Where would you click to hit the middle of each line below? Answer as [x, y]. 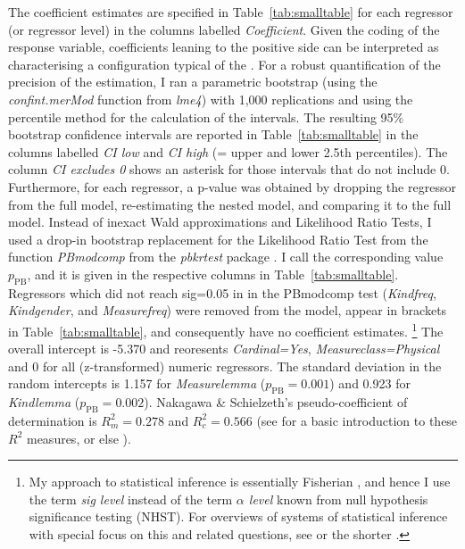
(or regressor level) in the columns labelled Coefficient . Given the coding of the [224, 29]
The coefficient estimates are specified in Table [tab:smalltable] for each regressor [231, 12]
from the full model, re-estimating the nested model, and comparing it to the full [230, 204]
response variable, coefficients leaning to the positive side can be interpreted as [224, 47]
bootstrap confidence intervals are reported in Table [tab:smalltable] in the [213, 134]
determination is [53, 420]
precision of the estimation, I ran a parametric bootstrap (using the [193, 82]
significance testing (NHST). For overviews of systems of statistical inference [238, 516]
